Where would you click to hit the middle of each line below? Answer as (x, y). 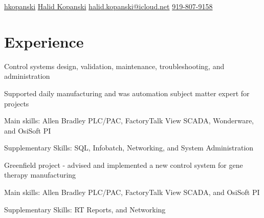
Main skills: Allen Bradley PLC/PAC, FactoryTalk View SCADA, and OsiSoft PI (132, 192)
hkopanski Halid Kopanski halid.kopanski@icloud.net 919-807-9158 (108, 6)
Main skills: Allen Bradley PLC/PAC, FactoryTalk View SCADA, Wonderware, (129, 121)
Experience (44, 41)
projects (17, 103)
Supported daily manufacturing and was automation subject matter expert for (127, 93)
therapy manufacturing (40, 175)
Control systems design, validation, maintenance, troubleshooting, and (114, 66)
